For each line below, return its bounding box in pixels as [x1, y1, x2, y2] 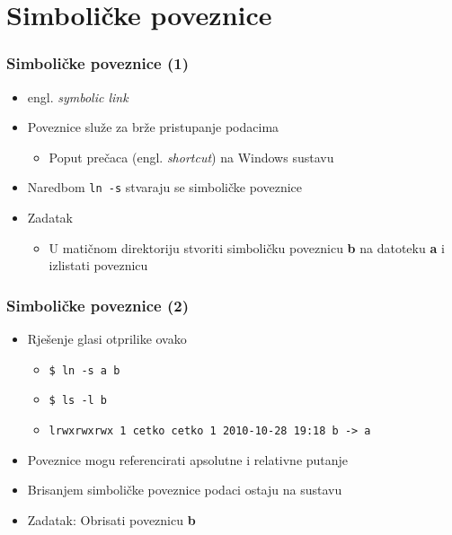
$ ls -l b [49, 394, 108, 408]
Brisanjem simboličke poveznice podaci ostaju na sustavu [27, 480, 342, 499]
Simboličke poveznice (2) [6, 294, 189, 316]
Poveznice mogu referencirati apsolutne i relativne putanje [27, 450, 349, 469]
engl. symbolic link [27, 87, 129, 106]
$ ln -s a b [49, 364, 120, 377]
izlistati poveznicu [49, 256, 148, 275]
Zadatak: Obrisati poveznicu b [27, 510, 196, 529]
